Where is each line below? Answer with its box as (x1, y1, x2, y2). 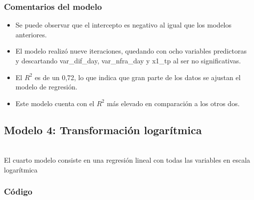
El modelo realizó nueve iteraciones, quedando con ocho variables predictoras (15, 46, 247, 56)
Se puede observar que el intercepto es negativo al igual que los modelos (15, 20, 232, 30)
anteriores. (15, 29, 47, 39)
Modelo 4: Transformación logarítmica (4, 122, 202, 137)
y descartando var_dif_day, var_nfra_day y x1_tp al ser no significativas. (15, 56, 241, 65)
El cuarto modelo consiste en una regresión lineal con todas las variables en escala (4, 155, 251, 165)
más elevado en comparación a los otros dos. (106, 98, 240, 108)
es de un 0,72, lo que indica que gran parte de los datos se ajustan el (34, 72, 241, 82)
